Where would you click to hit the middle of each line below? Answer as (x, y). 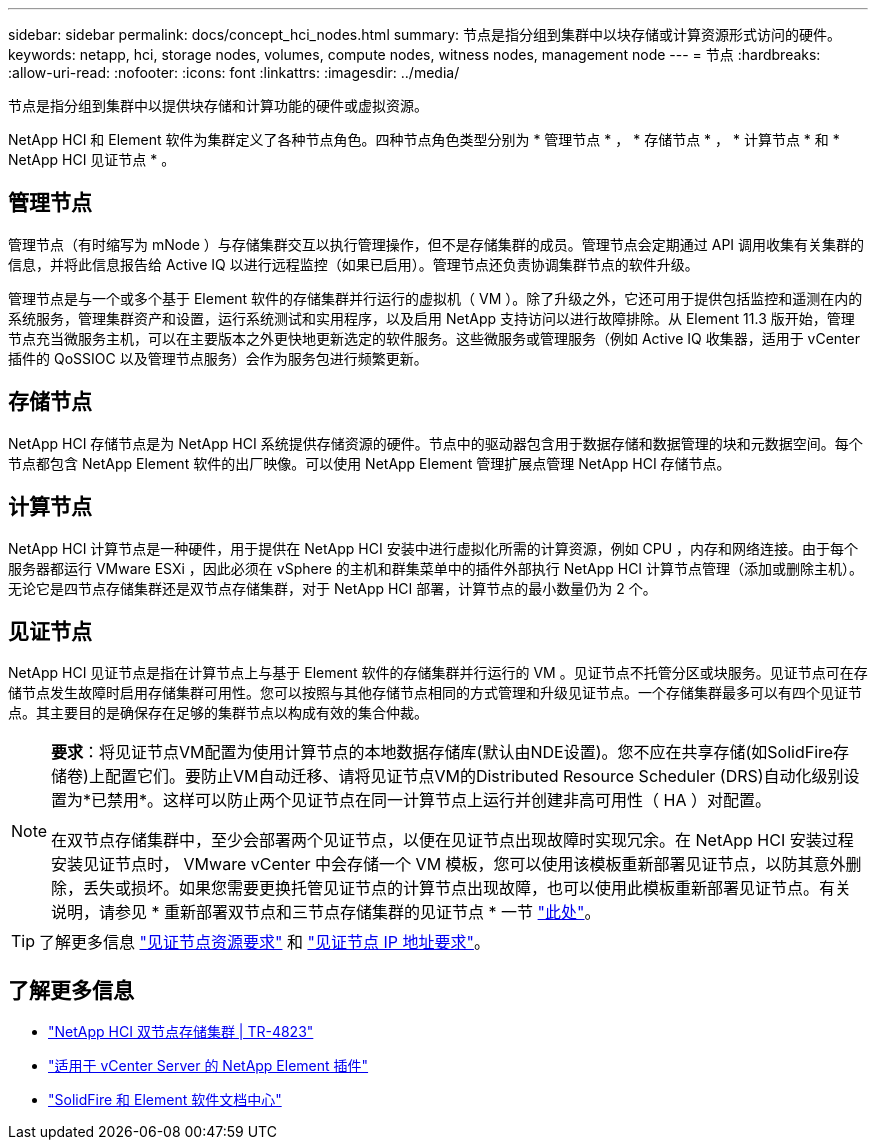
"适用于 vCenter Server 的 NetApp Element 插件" (208, 1066)
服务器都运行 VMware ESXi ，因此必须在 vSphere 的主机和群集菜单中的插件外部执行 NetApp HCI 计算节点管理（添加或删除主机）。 (436, 568)
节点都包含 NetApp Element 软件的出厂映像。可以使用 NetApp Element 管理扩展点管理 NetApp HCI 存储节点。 (369, 463)
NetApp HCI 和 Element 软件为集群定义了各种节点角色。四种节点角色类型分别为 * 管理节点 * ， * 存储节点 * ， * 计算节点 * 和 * (424, 139)
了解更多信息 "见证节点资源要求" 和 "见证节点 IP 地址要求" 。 (264, 942)
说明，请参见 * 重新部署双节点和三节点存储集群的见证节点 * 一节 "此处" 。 (326, 912)
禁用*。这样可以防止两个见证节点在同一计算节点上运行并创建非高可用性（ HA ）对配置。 (439, 800)
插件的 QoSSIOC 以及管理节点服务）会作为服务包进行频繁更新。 (218, 358)
